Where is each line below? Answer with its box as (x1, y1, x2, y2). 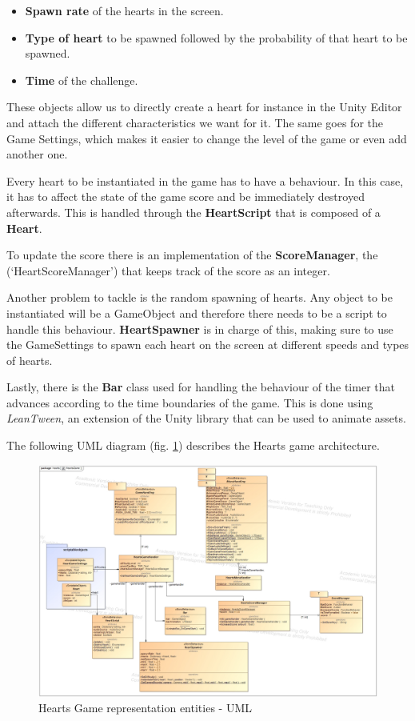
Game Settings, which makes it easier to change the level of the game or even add (6, 130, 407, 146)
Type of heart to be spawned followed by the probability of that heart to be (25, 29, 408, 46)
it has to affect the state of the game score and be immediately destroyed (6, 188, 365, 205)
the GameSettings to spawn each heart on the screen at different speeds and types (6, 336, 409, 353)
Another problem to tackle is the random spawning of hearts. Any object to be (6, 289, 393, 306)
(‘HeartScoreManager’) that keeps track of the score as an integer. (6, 262, 330, 278)
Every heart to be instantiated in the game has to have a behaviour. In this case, (6, 172, 404, 189)
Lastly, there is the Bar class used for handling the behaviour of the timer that (6, 379, 395, 395)
